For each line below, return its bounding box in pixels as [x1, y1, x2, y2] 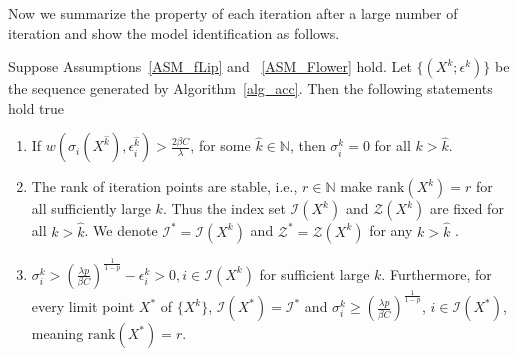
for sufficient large [259, 263, 370, 284]
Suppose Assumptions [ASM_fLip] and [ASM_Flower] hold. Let [8, 56, 412, 77]
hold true [8, 97, 65, 118]
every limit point [31, 296, 135, 317]
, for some [190, 135, 251, 156]
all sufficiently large [31, 198, 151, 219]
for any [369, 220, 413, 241]
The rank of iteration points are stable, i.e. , [31, 176, 298, 197]
